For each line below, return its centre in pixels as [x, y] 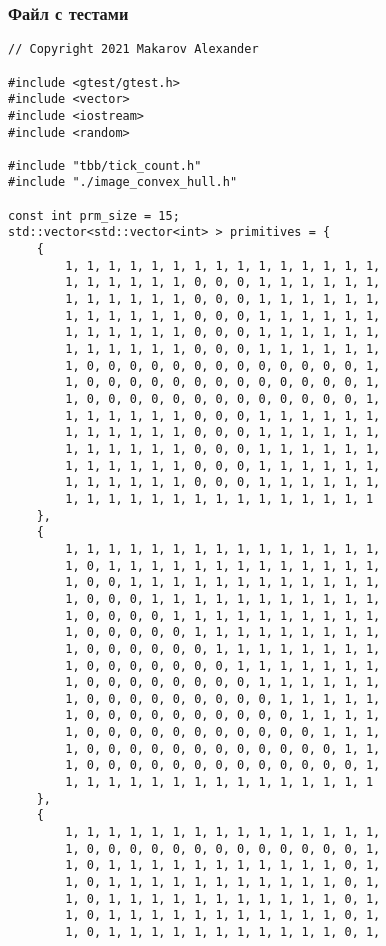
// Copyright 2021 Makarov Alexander [133, 49]
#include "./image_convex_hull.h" [123, 182]
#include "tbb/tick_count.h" [105, 165]
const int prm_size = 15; [94, 215]
